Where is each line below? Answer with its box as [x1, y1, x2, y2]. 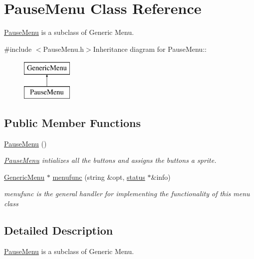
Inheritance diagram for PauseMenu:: [93, 43, 207, 54]
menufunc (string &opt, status [52, 171, 145, 182]
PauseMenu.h [43, 43, 84, 54]
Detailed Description [4, 223, 113, 238]
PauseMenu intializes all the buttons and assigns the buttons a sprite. [4, 155, 217, 165]
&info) [151, 171, 171, 182]
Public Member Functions [4, 115, 141, 130]
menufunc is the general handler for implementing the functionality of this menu [4, 188, 250, 199]
